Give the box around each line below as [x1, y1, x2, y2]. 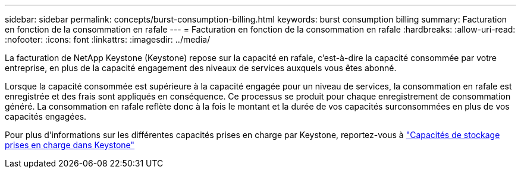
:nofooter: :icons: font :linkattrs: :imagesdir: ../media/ [5, 34, 211, 44]
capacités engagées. [5, 111, 87, 121]
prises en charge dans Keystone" [5, 140, 135, 150]
